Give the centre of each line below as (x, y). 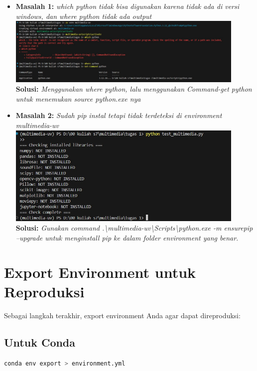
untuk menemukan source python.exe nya (78, 98)
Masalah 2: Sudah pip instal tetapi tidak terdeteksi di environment (119, 115)
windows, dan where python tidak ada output (84, 16)
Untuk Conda (40, 342)
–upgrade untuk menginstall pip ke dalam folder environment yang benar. (127, 237)
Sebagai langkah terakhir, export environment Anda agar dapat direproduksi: (122, 315)
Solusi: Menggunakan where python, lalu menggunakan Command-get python (134, 89)
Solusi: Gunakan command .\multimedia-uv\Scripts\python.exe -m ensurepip (134, 228)
